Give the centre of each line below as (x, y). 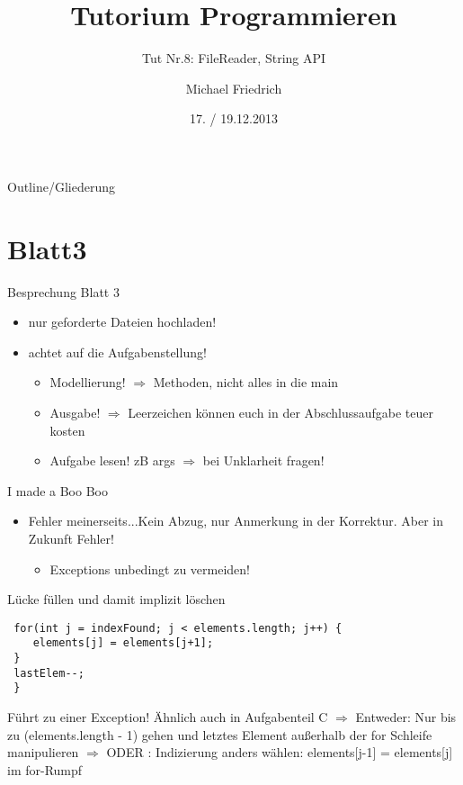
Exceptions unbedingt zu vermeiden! (150, 568)
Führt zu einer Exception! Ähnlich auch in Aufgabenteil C (168, 717)
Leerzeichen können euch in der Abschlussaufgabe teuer (280, 412)
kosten (67, 430)
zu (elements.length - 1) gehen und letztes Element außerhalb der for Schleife (220, 734)
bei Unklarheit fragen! (263, 460)
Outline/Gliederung (61, 186)
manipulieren (43, 752)
